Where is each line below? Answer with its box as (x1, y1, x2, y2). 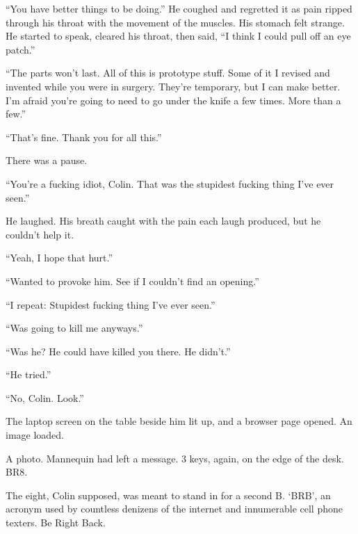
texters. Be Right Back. (6, 515, 106, 530)
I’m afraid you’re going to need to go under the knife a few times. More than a (6, 92, 341, 107)
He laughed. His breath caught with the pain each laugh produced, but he (6, 213, 321, 228)
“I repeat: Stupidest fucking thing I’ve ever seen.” (6, 297, 215, 311)
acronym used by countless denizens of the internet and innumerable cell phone (6, 501, 343, 516)
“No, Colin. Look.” (6, 390, 84, 405)
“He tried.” (6, 367, 51, 382)
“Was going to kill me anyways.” (6, 321, 143, 335)
